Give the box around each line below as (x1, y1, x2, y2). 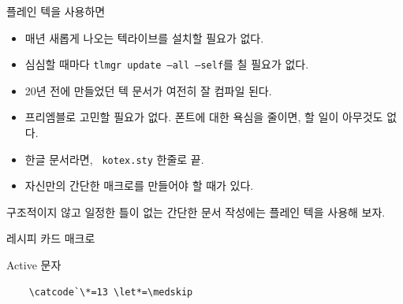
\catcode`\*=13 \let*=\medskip (28, 286, 193, 298)
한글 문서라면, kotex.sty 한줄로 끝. (24, 150, 204, 167)
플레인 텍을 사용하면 (6, 3, 106, 19)
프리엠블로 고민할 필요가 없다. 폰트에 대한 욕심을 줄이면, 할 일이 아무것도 (24, 109, 383, 125)
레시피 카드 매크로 (6, 230, 95, 247)
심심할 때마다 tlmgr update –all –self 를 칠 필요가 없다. (24, 56, 309, 72)
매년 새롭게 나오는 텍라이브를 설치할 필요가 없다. (24, 29, 264, 46)
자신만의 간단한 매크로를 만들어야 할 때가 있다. (24, 177, 254, 194)
